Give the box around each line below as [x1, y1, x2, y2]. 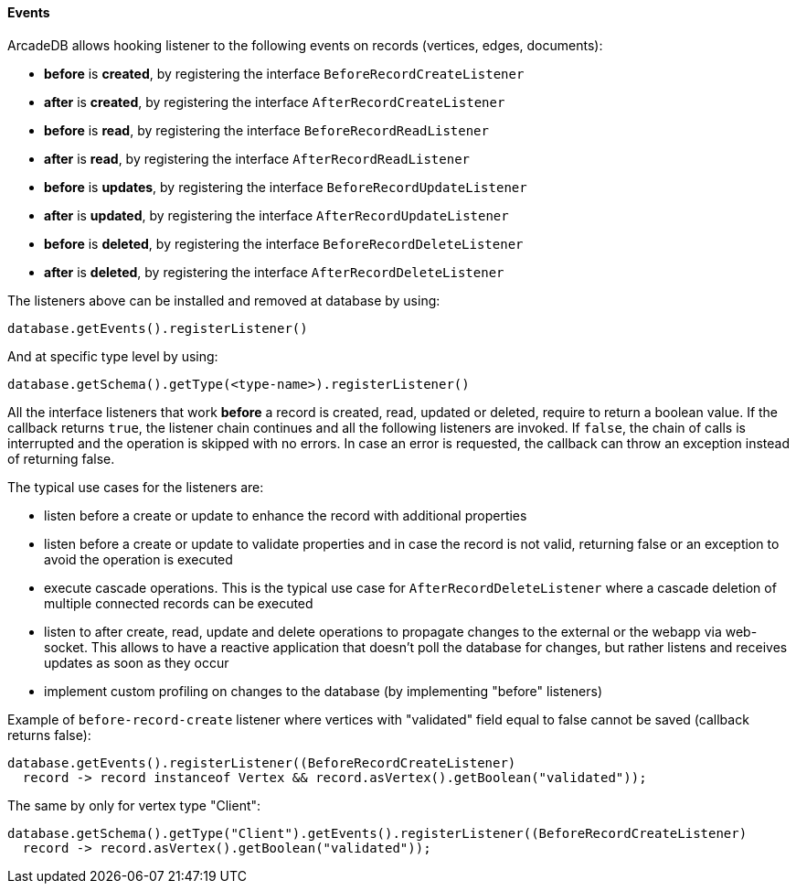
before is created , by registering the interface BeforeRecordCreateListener [44, 65, 525, 81]
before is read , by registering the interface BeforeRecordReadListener [44, 122, 489, 138]
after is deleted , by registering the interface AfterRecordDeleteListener [44, 263, 504, 280]
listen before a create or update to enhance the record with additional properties [44, 507, 527, 523]
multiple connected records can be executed [44, 595, 313, 611]
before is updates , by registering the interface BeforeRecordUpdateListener [44, 178, 527, 195]
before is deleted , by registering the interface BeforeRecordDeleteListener [44, 235, 524, 252]
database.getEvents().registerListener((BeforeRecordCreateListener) [7, 755, 516, 770]
